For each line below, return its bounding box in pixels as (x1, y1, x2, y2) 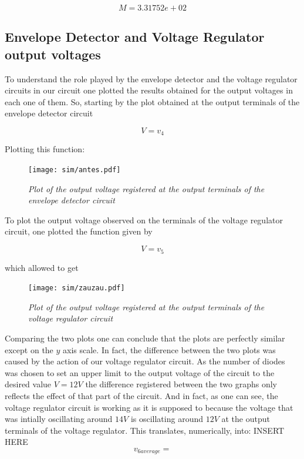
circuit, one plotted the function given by (5, 225, 153, 237)
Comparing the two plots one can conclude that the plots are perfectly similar (5, 331, 285, 344)
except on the (5, 343, 53, 356)
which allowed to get (5, 261, 79, 273)
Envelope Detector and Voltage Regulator (5, 28, 265, 46)
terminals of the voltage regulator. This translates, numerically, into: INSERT (5, 424, 285, 436)
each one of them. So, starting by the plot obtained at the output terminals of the (5, 95, 300, 108)
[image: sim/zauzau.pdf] (28, 284, 125, 293)
